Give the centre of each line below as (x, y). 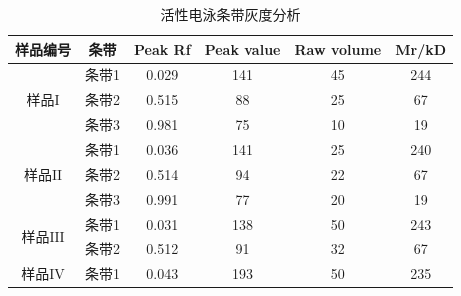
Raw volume (338, 48)
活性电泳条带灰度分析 (230, 14)
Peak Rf (162, 48)
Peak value (242, 48)
